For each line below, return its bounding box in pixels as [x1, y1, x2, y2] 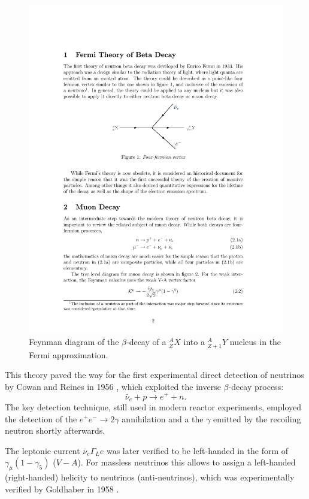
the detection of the [5, 412, 77, 425]
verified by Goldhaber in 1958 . [5, 482, 119, 495]
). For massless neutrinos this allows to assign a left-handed [77, 456, 296, 468]
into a [183, 335, 205, 348]
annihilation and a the [122, 412, 204, 425]
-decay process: [228, 380, 284, 392]
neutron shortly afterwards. [5, 424, 105, 437]
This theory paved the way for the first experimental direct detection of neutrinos [5, 368, 304, 381]
